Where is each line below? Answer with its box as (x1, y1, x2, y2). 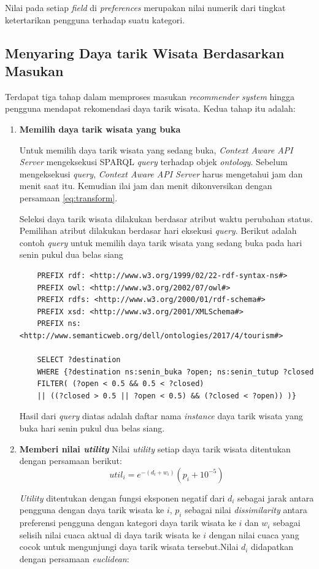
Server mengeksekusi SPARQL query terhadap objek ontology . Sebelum (19, 155, 288, 168)
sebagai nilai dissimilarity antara (185, 503, 307, 516)
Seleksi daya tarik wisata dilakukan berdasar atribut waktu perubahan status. (19, 212, 313, 225)
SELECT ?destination (37, 355, 121, 365)
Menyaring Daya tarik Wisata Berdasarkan (5, 43, 285, 62)
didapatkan (251, 540, 293, 553)
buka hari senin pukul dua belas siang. (19, 422, 165, 435)
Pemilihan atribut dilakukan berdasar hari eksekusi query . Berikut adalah (19, 224, 297, 237)
